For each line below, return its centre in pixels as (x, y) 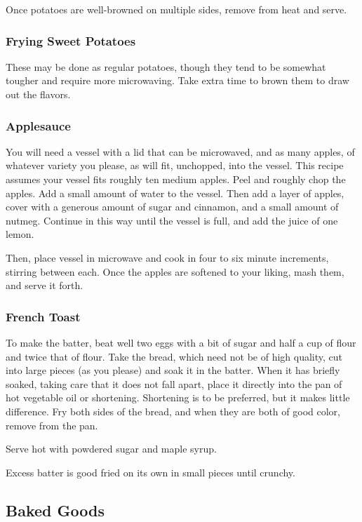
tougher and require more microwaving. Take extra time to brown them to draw (177, 80)
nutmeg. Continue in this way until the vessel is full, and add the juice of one (172, 220)
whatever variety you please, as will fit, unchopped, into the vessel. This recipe (175, 165)
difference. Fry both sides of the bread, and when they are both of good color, (173, 411)
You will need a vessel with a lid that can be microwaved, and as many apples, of (180, 151)
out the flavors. (38, 94)
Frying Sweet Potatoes (71, 40)
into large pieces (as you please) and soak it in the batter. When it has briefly (173, 370)
